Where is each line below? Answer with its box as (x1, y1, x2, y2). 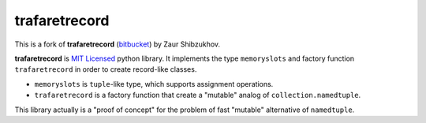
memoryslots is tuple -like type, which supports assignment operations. (34, 79, 274, 88)
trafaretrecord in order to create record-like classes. (14, 65, 197, 74)
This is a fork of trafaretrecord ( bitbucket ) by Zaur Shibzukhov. (14, 39, 221, 49)
